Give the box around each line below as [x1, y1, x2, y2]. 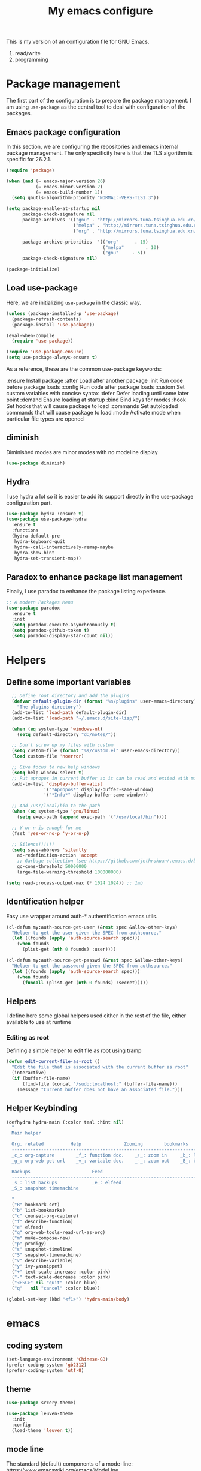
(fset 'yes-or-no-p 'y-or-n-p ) [11, 830, 90, 836]
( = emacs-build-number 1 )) [35, 189, 103, 196]
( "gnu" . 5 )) [102, 250, 146, 256]
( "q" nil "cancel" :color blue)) [11, 1286, 100, 1292]
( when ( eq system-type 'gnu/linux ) [11, 809, 100, 815]
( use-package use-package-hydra [6, 516, 87, 523]
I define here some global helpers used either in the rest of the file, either [6, 1012, 187, 1019]
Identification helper [6, 897, 84, 907]
